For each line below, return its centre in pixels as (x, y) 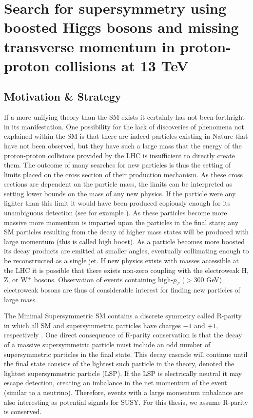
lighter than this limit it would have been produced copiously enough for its (117, 203)
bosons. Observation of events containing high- (104, 280)
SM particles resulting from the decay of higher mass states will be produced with (126, 232)
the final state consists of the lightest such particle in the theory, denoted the (119, 364)
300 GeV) (208, 280)
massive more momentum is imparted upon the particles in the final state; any (121, 222)
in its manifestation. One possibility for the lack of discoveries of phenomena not (124, 126)
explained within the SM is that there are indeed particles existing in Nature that (126, 136)
